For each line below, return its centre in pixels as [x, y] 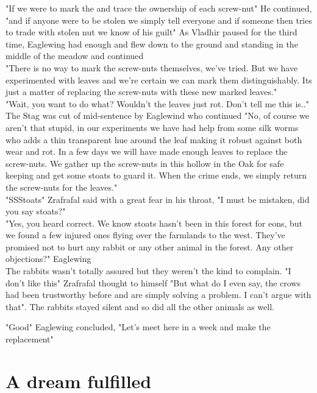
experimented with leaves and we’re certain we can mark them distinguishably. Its [159, 80]
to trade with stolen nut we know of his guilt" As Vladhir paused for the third [151, 32]
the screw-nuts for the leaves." [62, 187]
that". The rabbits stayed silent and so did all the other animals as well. [140, 306]
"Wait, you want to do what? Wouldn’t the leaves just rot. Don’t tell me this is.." [157, 103]
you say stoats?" [36, 211]
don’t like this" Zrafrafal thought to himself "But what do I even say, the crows [153, 282]
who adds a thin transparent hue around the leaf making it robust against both [154, 139]
